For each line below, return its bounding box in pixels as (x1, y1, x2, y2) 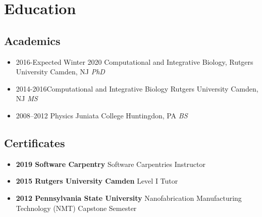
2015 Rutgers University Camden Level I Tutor (16, 176, 178, 186)
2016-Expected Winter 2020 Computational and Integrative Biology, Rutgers (16, 56, 253, 67)
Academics (4, 32, 61, 48)
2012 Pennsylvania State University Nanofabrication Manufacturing (16, 192, 242, 203)
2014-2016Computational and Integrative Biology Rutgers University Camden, (16, 83, 258, 94)
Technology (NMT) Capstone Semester (16, 202, 137, 213)
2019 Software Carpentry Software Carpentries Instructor (16, 158, 205, 169)
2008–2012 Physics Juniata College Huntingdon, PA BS (16, 110, 188, 120)
